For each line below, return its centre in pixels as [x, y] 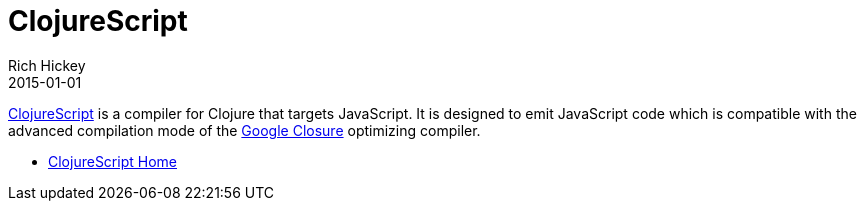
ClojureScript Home [112, 161]
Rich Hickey [47, 65]
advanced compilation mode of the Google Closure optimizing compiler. [244, 130]
